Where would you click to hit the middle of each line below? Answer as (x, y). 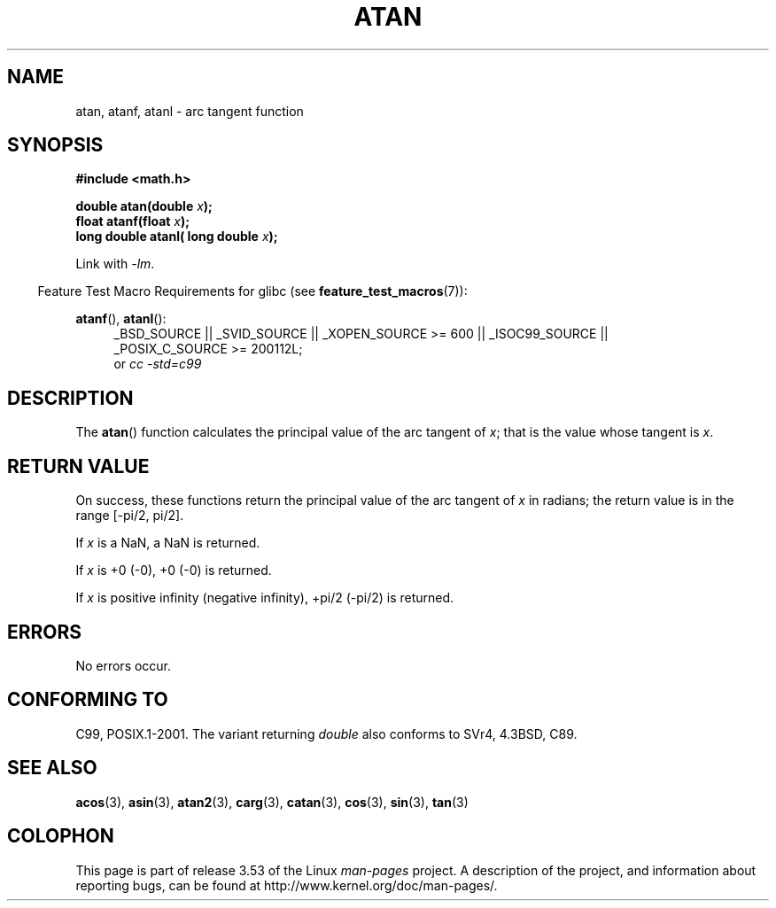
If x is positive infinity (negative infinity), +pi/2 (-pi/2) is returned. (265, 598)
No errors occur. (124, 665)
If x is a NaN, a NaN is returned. (168, 543)
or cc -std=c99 (158, 364)
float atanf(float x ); (133, 221)
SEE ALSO (52, 768)
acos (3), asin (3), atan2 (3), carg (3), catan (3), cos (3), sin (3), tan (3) (272, 802)
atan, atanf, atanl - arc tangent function (190, 111)
